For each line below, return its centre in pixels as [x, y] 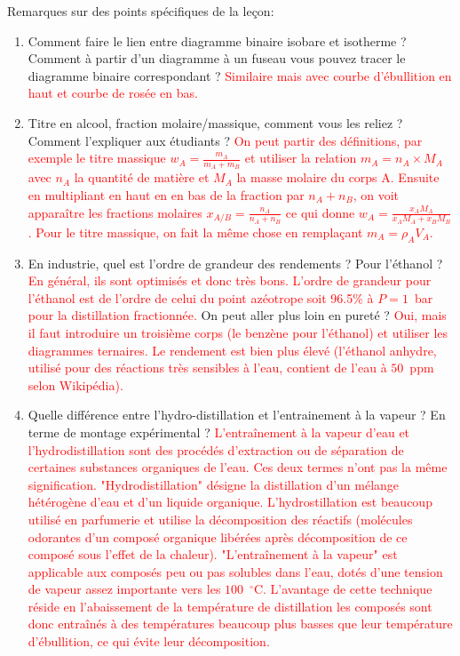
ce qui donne [320, 212]
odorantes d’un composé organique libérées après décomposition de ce [218, 536]
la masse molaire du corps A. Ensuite [338, 177]
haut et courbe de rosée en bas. [113, 93]
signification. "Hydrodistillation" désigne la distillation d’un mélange [214, 484]
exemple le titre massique [97, 158]
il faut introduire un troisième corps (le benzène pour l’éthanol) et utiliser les [238, 332]
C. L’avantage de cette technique [343, 589]
